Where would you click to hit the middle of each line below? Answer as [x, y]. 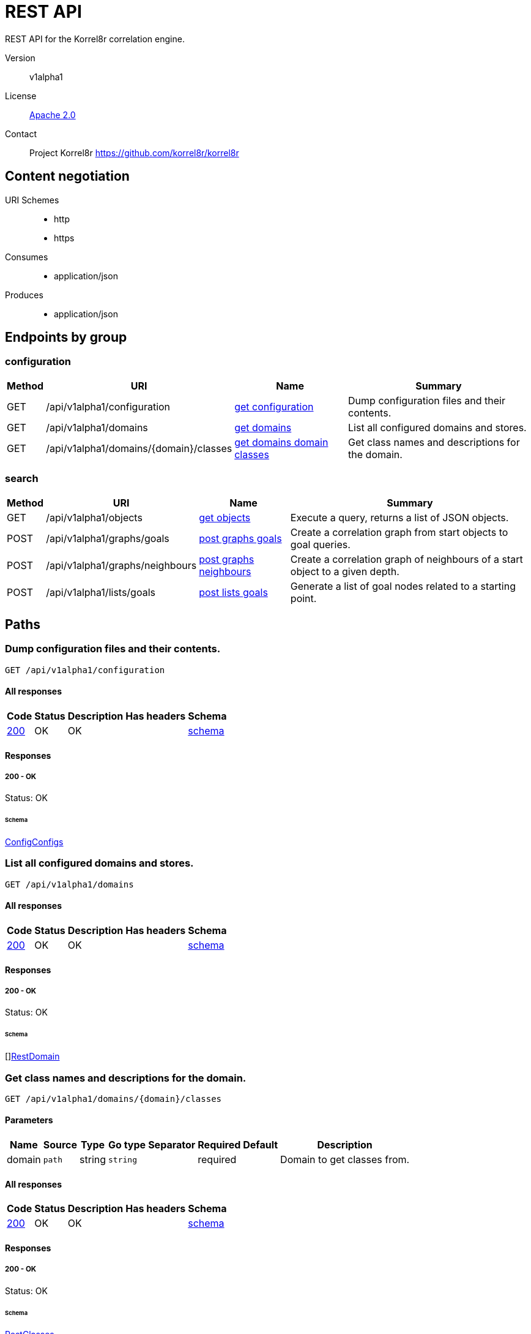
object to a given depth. [345, 571]
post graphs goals [240, 538]
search [22, 479]
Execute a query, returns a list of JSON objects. [399, 517]
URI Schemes [32, 200]
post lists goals [233, 592]
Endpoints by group [66, 337]
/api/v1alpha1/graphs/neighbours [121, 565]
